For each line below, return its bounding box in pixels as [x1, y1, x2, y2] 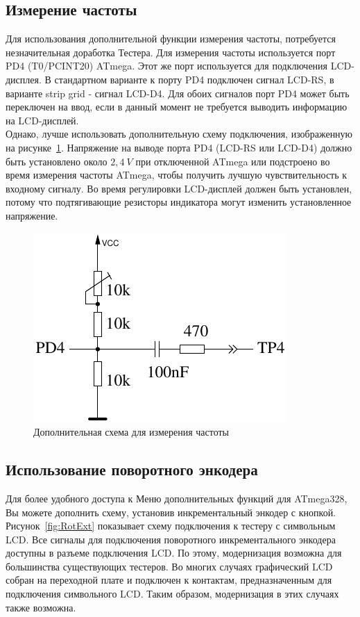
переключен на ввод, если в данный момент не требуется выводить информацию [6, 99, 348, 114]
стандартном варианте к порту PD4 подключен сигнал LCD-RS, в [54, 72, 334, 86]
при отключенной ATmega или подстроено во [135, 154, 330, 168]
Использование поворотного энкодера [6, 459, 258, 480]
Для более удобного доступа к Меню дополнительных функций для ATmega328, [6, 491, 348, 505]
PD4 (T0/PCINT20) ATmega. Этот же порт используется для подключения [6, 58, 328, 73]
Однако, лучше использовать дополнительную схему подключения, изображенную [6, 126, 353, 141]
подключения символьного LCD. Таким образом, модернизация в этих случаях [6, 586, 339, 601]
